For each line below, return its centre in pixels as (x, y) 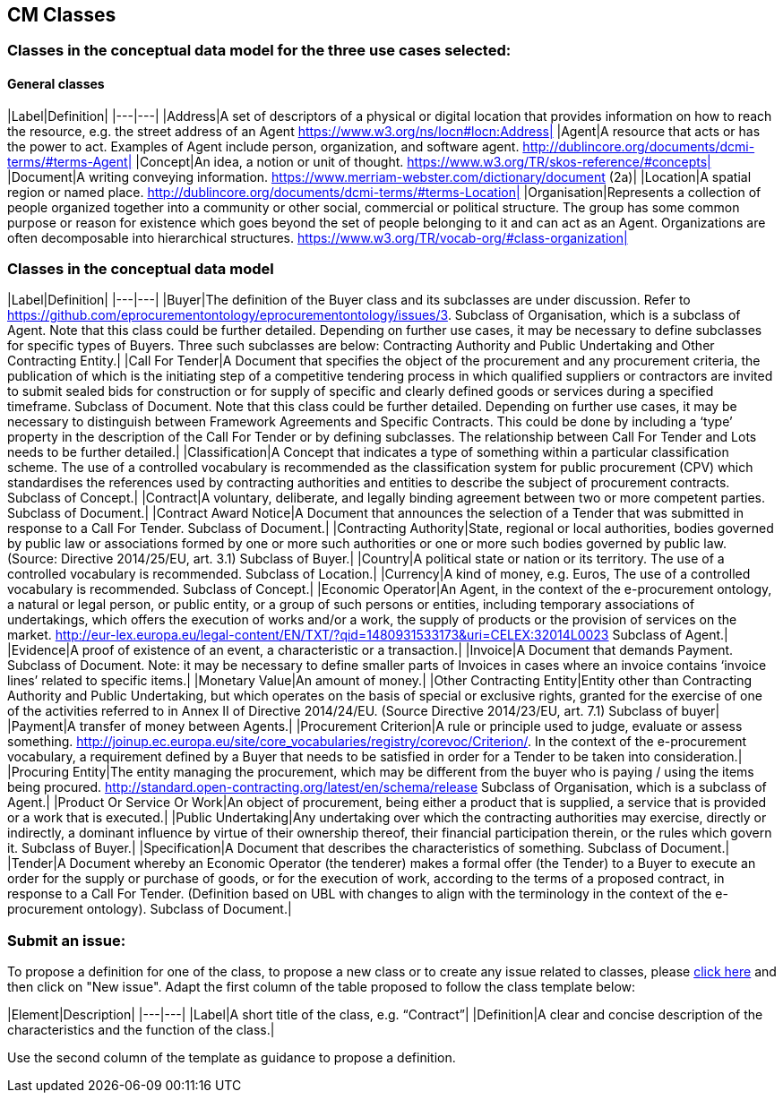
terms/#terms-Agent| (70, 161)
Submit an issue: (67, 940)
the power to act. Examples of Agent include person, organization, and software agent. (263, 146)
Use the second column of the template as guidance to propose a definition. (232, 1058)
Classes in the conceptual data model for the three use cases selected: (259, 51)
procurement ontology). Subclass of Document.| (150, 909)
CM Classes (62, 15)
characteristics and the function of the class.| (141, 1030)
